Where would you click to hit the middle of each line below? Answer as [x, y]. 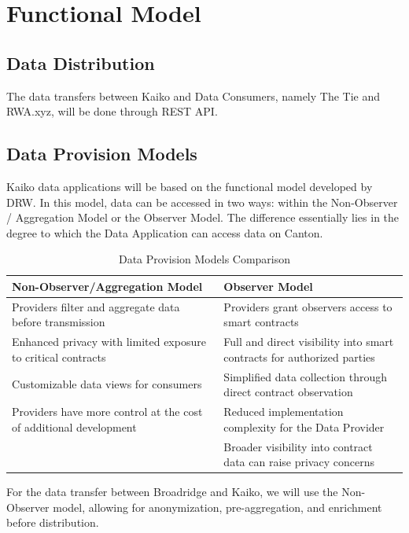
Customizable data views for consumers [107, 384]
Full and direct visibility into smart [309, 342]
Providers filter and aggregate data [96, 306]
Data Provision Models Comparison [204, 259]
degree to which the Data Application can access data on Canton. [165, 232]
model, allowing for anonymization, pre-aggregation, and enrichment [217, 507]
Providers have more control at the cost [107, 412]
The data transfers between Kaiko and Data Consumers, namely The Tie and [193, 96]
